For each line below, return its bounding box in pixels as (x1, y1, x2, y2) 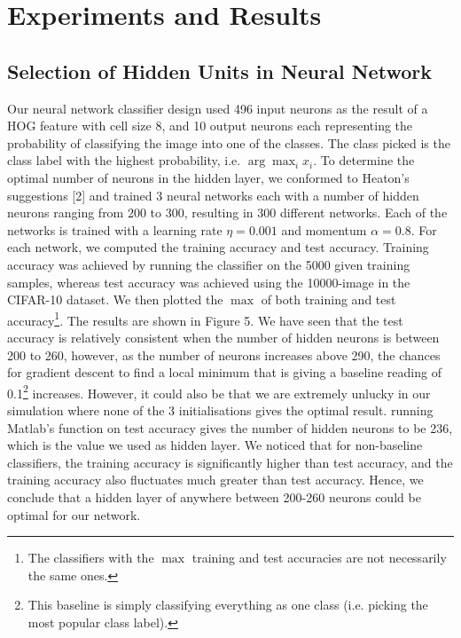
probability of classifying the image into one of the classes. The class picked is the (7, 133, 450, 152)
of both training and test (261, 290, 396, 309)
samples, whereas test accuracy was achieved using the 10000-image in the (7, 272, 410, 291)
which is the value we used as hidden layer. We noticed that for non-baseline (7, 436, 423, 454)
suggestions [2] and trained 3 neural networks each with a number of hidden (7, 185, 419, 204)
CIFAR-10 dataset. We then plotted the (7, 290, 223, 309)
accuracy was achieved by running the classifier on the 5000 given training (7, 255, 410, 273)
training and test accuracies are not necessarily (191, 548, 447, 567)
